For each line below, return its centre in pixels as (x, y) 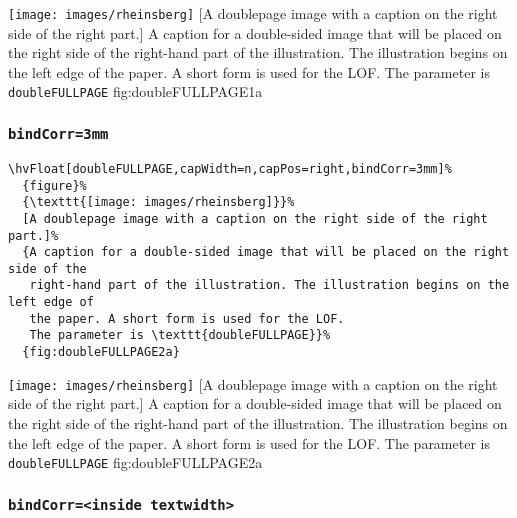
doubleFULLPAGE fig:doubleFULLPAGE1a (135, 91)
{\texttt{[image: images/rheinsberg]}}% (158, 202)
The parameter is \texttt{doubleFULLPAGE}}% (180, 335)
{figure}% (54, 185)
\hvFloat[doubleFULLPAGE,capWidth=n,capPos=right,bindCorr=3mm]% (230, 168)
